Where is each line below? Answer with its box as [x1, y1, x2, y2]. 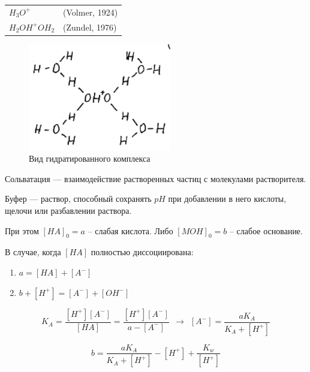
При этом [5, 224, 39, 237]
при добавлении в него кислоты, [168, 192, 287, 205]
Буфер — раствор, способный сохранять [5, 192, 152, 205]
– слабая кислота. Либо [88, 224, 173, 237]
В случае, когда [5, 246, 61, 258]
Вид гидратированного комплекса [29, 152, 151, 165]
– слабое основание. [229, 224, 303, 237]
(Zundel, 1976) [63, 20, 117, 33]
